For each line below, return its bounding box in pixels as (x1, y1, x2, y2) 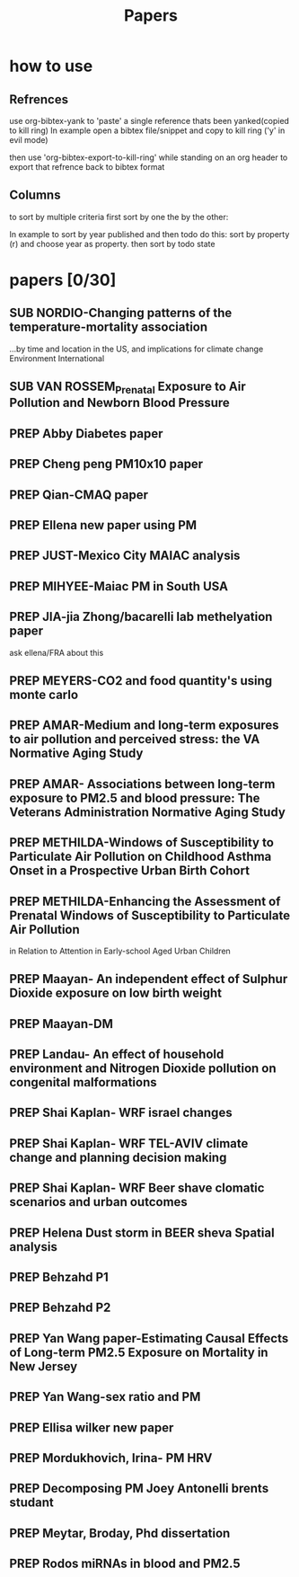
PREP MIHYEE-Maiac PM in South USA (9, 579, 229, 594)
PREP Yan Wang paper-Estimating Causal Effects (9, 1331, 289, 1346)
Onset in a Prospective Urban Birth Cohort (9, 864, 250, 879)
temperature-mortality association (9, 320, 208, 335)
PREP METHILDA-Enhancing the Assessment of (9, 893, 281, 908)
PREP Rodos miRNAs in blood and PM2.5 (9, 1556, 241, 1572)
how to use (9, 56, 93, 76)
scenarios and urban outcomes (9, 1194, 189, 1209)
